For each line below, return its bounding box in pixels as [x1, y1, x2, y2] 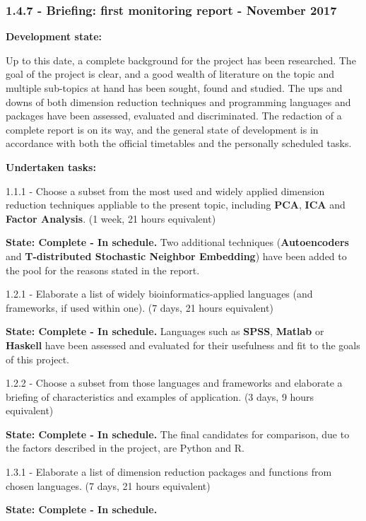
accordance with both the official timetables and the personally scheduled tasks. [6, 136, 352, 151]
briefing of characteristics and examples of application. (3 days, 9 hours [6, 389, 314, 404]
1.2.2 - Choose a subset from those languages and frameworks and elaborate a [6, 375, 343, 390]
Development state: [6, 29, 102, 44]
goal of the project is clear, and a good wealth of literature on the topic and [6, 66, 334, 81]
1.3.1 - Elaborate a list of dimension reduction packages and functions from [6, 464, 332, 479]
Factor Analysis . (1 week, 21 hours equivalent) [6, 211, 216, 226]
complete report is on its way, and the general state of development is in [6, 122, 319, 136]
